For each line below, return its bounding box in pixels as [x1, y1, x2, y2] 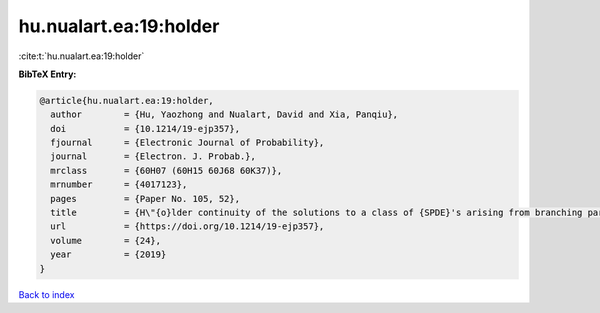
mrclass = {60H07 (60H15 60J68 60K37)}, [50, 165, 283, 176]
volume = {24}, [50, 235, 162, 246]
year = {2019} [50, 249, 167, 260]
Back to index [18, 288, 75, 300]
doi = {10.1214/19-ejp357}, [50, 123, 240, 134]
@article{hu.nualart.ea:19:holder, [39, 95, 214, 106]
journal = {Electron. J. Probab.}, [50, 151, 257, 162]
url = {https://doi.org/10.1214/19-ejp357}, [50, 221, 325, 232]
